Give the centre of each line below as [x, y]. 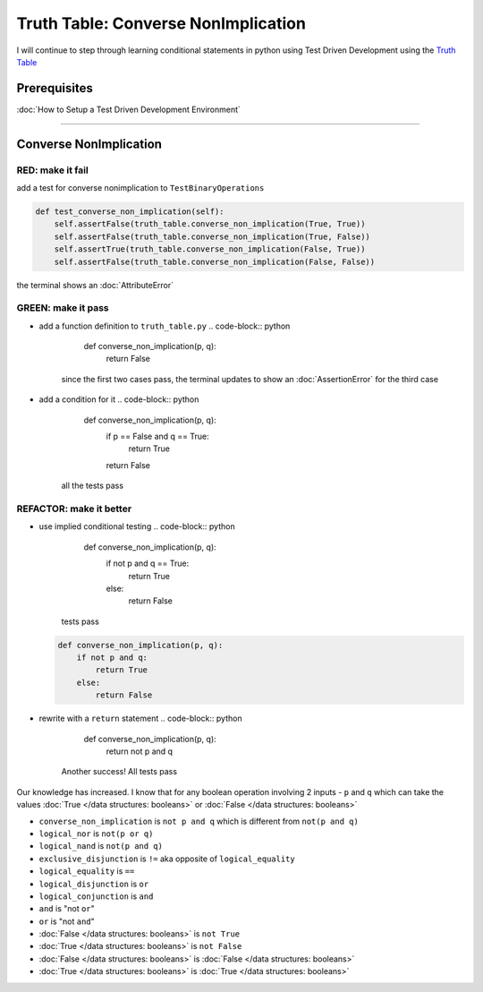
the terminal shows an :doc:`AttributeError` [95, 285]
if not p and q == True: [148, 563]
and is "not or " [67, 909]
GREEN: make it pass [63, 308]
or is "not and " [67, 921]
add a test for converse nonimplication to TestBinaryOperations [140, 188]
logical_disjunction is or [94, 884]
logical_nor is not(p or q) [96, 834]
